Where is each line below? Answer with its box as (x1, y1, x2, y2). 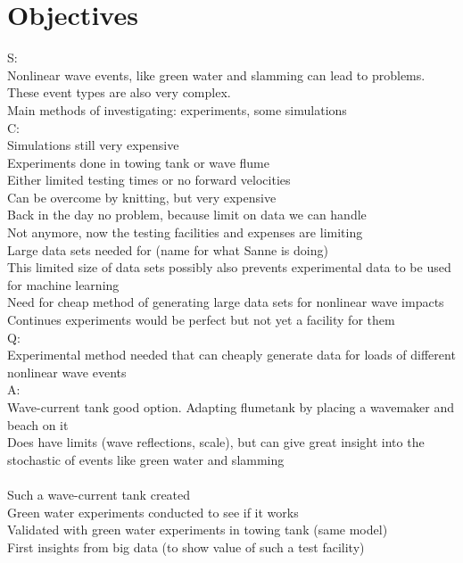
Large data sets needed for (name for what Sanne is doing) (7, 240, 328, 259)
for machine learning (7, 275, 120, 294)
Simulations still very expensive (7, 136, 179, 154)
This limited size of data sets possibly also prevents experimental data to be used (7, 258, 451, 277)
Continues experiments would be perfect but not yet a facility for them (7, 310, 395, 329)
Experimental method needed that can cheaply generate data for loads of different (7, 345, 456, 364)
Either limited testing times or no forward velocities (7, 170, 291, 189)
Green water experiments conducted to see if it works (7, 502, 299, 521)
